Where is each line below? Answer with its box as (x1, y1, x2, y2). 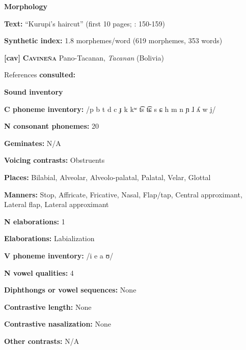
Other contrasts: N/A (4, 335, 79, 346)
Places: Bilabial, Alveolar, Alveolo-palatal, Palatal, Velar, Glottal (4, 171, 211, 182)
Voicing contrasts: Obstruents (4, 155, 105, 165)
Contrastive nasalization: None (4, 318, 111, 329)
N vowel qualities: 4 (4, 267, 74, 278)
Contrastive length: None (4, 301, 92, 312)
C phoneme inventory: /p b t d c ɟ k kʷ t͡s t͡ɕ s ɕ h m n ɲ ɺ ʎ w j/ (4, 103, 216, 114)
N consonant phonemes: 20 (4, 121, 99, 131)
